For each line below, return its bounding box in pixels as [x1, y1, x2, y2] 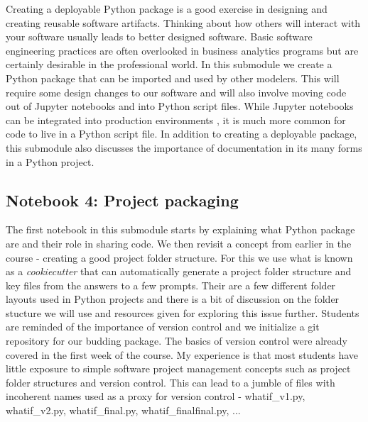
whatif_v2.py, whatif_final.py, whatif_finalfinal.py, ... [6, 403, 241, 418]
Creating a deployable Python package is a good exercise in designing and [6, 1, 328, 16]
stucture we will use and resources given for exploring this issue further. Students [6, 305, 359, 320]
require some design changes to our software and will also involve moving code [6, 84, 347, 99]
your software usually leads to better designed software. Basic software [6, 29, 313, 44]
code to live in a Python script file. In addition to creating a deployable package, [6, 126, 357, 141]
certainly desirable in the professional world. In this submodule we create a [6, 57, 332, 72]
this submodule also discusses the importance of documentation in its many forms [6, 140, 362, 155]
